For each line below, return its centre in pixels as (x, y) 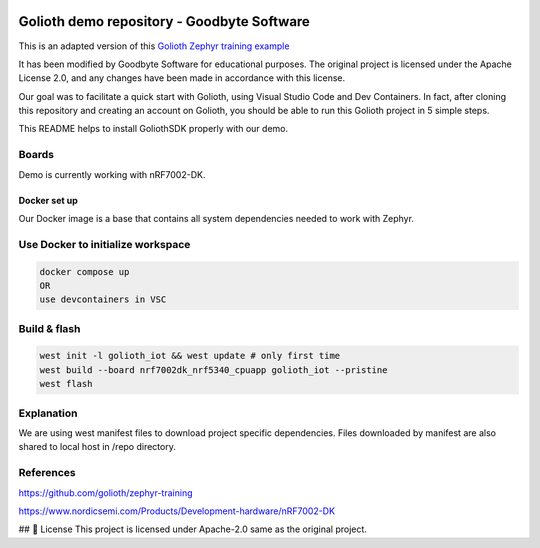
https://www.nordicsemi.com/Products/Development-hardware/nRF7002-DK (176, 511)
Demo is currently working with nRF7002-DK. (112, 174)
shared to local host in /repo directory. (97, 447)
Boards (36, 155)
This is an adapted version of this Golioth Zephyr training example (154, 46)
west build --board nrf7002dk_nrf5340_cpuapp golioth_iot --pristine (213, 369)
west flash (66, 384)
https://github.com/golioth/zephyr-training (105, 492)
